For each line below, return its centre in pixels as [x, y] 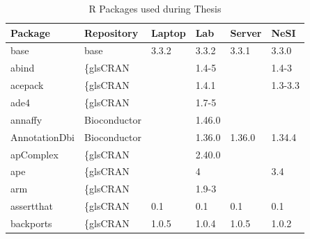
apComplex [34, 154]
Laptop [168, 32]
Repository [111, 32]
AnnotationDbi [43, 137]
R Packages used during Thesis [155, 8]
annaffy [26, 119]
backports [31, 223]
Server [246, 32]
